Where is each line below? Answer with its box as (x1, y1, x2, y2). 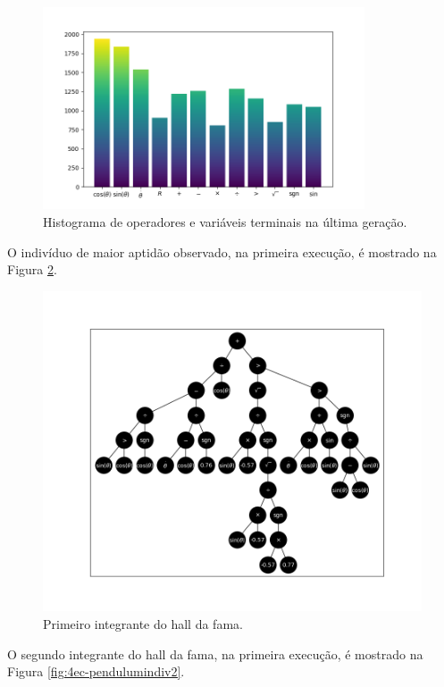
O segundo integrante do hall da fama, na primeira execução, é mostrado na (7, 644, 423, 663)
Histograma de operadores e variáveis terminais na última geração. (43, 213, 407, 231)
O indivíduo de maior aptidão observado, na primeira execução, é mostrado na (7, 242, 437, 261)
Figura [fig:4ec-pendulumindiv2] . (7, 662, 185, 681)
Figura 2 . (7, 260, 57, 279)
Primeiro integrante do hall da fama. (43, 615, 243, 633)
